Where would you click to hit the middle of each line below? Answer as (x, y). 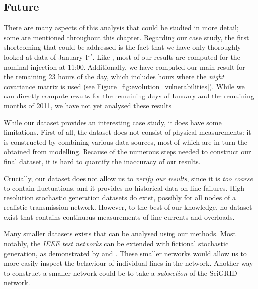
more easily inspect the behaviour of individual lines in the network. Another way (129, 263)
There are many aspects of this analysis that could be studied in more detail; (121, 28)
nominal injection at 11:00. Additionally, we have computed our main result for (125, 66)
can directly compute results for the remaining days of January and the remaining (129, 96)
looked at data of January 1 (46, 56)
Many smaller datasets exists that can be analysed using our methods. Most (120, 234)
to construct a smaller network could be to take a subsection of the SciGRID (121, 272)
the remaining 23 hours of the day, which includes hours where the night (114, 76)
